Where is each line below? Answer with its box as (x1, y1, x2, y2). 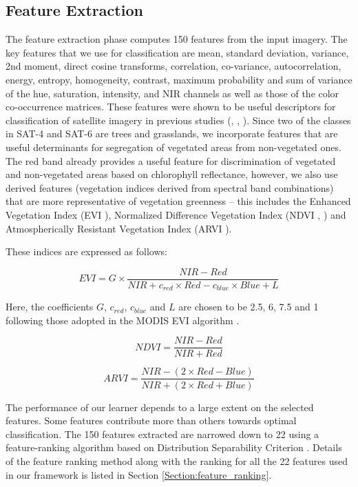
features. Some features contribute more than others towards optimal (6, 413, 297, 428)
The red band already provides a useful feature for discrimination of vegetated (6, 153, 336, 168)
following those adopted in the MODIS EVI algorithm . (6, 312, 240, 327)
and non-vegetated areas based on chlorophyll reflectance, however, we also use (6, 167, 338, 181)
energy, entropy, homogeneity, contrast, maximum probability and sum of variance (6, 72, 352, 86)
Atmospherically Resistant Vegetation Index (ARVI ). (6, 221, 232, 235)
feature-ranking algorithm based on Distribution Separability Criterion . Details (6, 440, 342, 455)
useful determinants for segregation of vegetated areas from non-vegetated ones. (6, 139, 341, 154)
